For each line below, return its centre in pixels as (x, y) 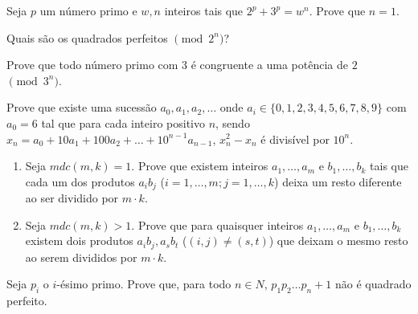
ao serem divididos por (81, 257)
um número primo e (88, 10)
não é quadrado (373, 284)
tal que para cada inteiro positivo (123, 122)
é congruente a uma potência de (269, 65)
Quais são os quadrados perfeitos (87, 37)
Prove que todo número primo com (92, 65)
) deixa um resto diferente (338, 181)
